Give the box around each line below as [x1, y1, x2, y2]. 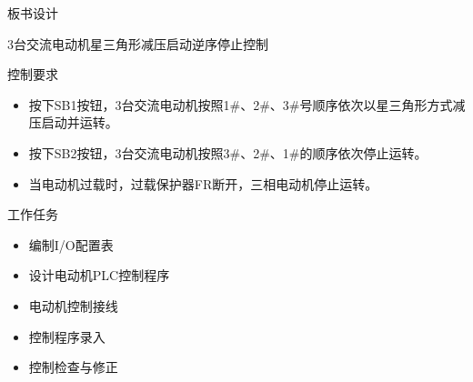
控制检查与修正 [28, 357, 118, 377]
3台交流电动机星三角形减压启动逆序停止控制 [7, 34, 268, 53]
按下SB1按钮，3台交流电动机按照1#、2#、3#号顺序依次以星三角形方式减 [28, 95, 466, 114]
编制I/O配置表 [28, 235, 114, 254]
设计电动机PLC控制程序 [28, 266, 170, 285]
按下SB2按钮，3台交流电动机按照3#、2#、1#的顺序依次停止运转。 [28, 143, 428, 162]
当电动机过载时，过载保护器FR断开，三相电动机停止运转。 [28, 174, 378, 193]
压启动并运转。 [28, 113, 118, 132]
